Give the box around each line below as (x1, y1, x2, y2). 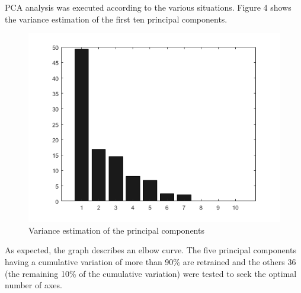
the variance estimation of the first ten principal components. (5, 12, 228, 25)
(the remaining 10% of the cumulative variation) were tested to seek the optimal (5, 267, 297, 279)
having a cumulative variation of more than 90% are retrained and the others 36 (5, 255, 296, 267)
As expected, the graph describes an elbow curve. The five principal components (5, 244, 296, 256)
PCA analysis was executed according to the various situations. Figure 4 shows (5, 1, 292, 13)
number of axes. (5, 279, 62, 291)
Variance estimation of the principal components (28, 224, 204, 236)
